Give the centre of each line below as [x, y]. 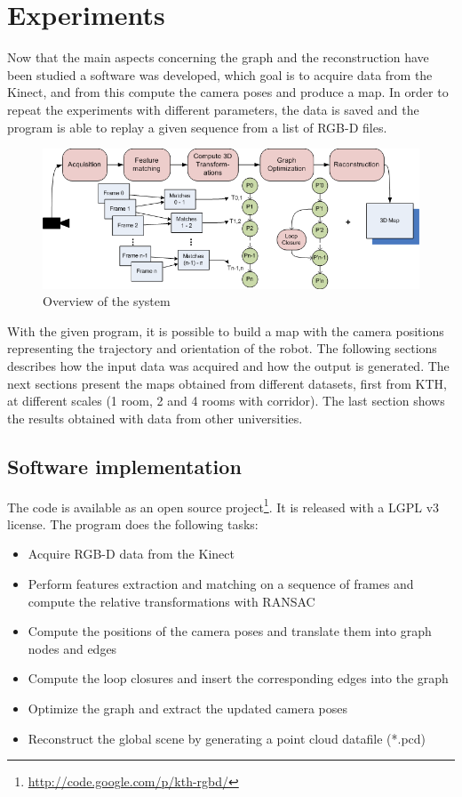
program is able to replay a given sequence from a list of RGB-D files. [197, 127]
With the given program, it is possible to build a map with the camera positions [226, 330]
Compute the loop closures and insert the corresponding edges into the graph [238, 678]
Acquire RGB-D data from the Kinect [131, 554]
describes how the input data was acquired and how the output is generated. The [228, 366]
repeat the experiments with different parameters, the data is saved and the [213, 109]
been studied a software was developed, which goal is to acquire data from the [220, 74]
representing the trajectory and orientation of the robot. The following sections [222, 348]
